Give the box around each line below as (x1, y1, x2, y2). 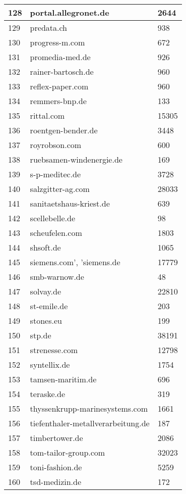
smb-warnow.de (30, 271, 84, 282)
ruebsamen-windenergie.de (30, 154, 122, 165)
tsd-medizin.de (30, 476, 82, 487)
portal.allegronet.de (30, 7, 109, 18)
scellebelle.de (30, 212, 76, 224)
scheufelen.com (30, 227, 82, 238)
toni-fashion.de (30, 461, 82, 473)
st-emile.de (30, 300, 68, 312)
